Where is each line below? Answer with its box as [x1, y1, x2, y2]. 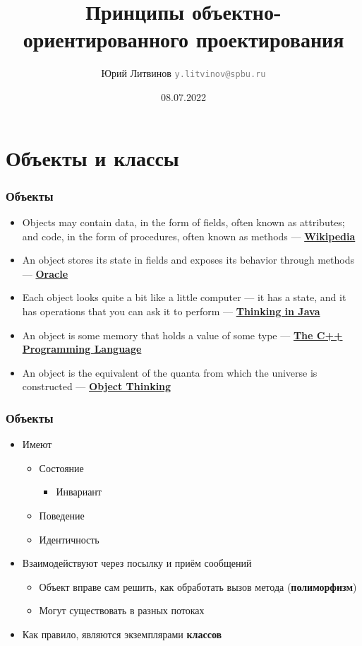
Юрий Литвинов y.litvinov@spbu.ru [101, 66, 266, 81]
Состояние [39, 460, 84, 475]
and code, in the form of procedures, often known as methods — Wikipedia [22, 228, 356, 243]
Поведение [39, 507, 85, 522]
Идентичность [39, 532, 99, 546]
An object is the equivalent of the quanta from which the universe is [22, 365, 318, 380]
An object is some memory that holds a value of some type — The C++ [22, 327, 343, 342]
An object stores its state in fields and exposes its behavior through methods [22, 252, 354, 267]
